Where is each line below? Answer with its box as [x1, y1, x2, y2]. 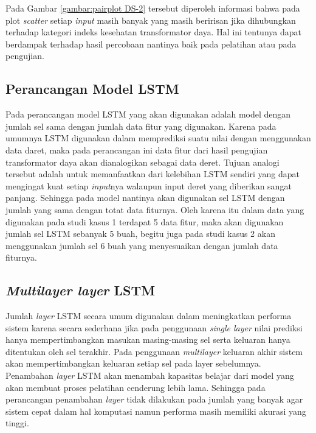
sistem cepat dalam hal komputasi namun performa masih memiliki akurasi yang [5, 404, 306, 417]
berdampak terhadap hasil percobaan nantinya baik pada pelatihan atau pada [5, 37, 297, 50]
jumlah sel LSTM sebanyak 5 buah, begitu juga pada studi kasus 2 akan [5, 227, 275, 240]
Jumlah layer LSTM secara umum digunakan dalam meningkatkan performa [5, 309, 292, 322]
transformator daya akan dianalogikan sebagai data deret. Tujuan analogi [5, 155, 280, 168]
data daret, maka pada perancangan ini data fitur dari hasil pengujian [5, 143, 268, 156]
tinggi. [5, 417, 29, 429]
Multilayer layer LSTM [5, 281, 156, 300]
